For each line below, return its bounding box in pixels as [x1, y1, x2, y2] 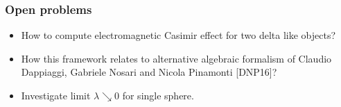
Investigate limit [21, 88, 91, 102]
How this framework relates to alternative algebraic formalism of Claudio [21, 51, 332, 65]
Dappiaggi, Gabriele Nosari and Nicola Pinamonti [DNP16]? [21, 65, 277, 79]
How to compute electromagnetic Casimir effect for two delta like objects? [21, 28, 336, 42]
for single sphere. [122, 88, 194, 102]
